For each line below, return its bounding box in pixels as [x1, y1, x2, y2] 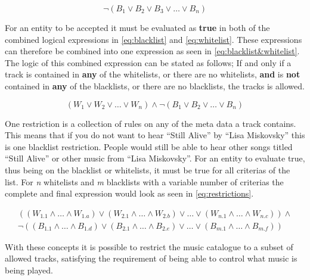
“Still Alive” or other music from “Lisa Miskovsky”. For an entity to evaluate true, [5, 152, 305, 164]
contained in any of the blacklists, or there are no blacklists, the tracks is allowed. [5, 79, 305, 92]
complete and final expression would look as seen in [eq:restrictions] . [5, 187, 254, 200]
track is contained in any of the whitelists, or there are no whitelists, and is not [5, 68, 300, 80]
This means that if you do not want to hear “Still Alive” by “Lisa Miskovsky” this [5, 129, 305, 141]
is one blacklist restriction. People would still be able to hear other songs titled [5, 140, 293, 153]
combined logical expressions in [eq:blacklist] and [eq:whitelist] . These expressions [5, 33, 302, 45]
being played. [5, 263, 53, 276]
